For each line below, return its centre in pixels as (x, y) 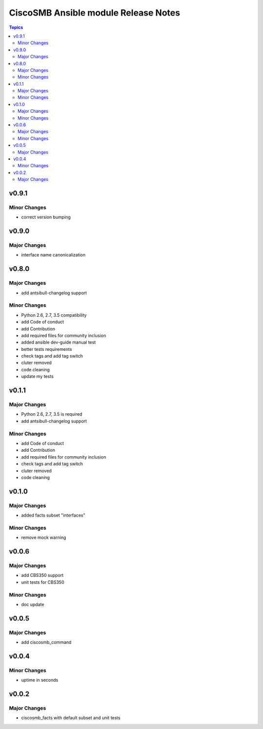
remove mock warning (44, 537)
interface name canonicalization (53, 255)
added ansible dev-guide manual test (58, 342)
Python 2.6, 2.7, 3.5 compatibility (54, 315)
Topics (16, 27)
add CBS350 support (42, 576)
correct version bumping (46, 217)
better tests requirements (47, 349)
